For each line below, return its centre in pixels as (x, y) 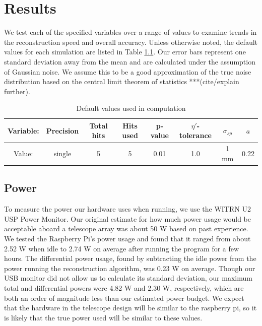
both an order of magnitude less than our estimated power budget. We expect (124, 298)
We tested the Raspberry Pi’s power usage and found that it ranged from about (127, 238)
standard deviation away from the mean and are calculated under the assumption (130, 61)
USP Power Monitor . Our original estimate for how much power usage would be (128, 218)
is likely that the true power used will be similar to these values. (103, 317)
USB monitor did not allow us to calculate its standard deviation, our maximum (128, 278)
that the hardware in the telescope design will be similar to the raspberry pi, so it (130, 308)
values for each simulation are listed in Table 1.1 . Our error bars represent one (125, 52)
